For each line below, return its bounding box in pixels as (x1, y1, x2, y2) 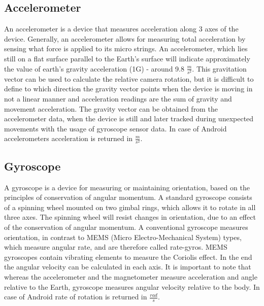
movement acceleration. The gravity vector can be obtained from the (4, 103, 218, 114)
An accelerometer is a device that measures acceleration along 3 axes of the (4, 23, 239, 34)
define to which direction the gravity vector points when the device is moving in (4, 83, 253, 94)
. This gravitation (192, 63, 247, 74)
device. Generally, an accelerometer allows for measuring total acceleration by (4, 33, 246, 44)
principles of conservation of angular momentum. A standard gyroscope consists (4, 192, 252, 202)
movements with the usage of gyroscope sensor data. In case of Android (4, 123, 227, 133)
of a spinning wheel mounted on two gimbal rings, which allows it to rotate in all (4, 201, 256, 212)
